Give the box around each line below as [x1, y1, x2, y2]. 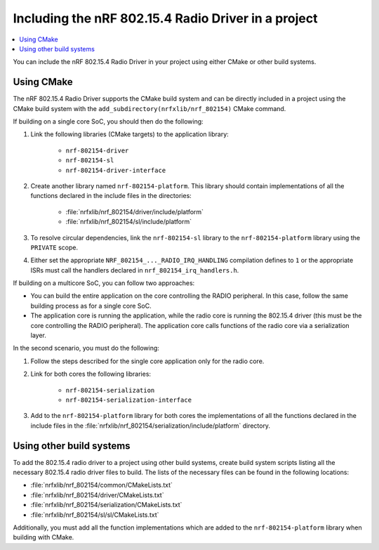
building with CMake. [13, 533, 74, 542]
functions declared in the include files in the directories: [30, 192, 192, 200]
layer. [30, 331, 47, 340]
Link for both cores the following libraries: [30, 369, 151, 379]
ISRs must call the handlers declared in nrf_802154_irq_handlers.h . [30, 266, 239, 274]
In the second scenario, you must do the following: [13, 344, 159, 353]
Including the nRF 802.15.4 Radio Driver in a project [13, 11, 319, 26]
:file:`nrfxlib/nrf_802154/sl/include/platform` [65, 218, 192, 226]
